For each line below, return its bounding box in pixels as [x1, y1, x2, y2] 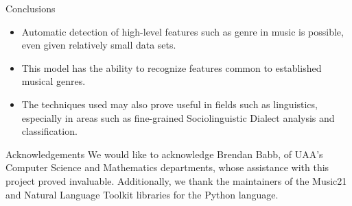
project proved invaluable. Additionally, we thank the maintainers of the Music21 [5, 173, 347, 188]
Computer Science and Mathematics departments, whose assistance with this [5, 160, 329, 175]
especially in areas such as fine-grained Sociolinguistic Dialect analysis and [21, 110, 335, 125]
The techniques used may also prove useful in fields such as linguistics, [21, 96, 318, 111]
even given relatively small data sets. [21, 38, 176, 52]
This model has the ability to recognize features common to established [21, 60, 322, 75]
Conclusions [5, 1, 56, 15]
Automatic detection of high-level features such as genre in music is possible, [21, 24, 344, 38]
